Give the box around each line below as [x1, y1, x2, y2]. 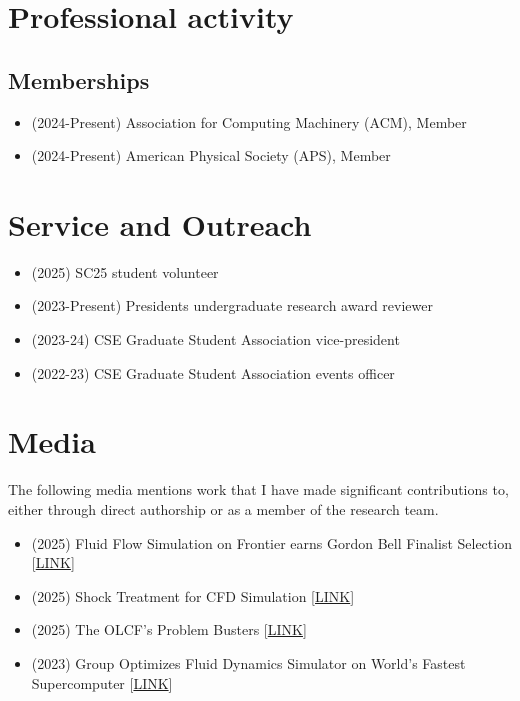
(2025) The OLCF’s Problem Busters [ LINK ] [31, 619, 307, 640]
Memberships [8, 64, 150, 95]
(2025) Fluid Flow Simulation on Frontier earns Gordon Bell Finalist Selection [31, 532, 512, 553]
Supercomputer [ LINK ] [31, 672, 173, 693]
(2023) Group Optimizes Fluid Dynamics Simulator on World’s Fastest [31, 652, 466, 673]
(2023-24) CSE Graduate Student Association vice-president [31, 329, 400, 350]
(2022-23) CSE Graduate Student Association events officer [31, 362, 395, 383]
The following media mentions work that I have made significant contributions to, [8, 479, 509, 500]
